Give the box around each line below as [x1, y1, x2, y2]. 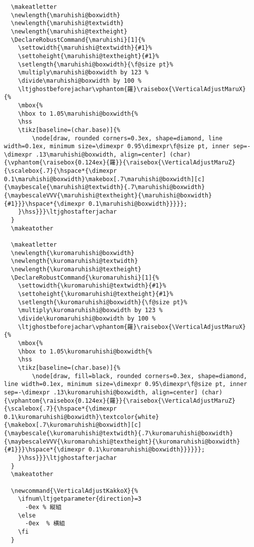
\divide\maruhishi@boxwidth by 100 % [18, 77, 142, 84]
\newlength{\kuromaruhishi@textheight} [11, 266, 142, 273]
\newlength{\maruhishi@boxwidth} [11, 11, 121, 19]
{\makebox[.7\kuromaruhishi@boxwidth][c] [4, 421, 142, 429]
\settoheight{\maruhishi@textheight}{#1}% [18, 52, 159, 60]
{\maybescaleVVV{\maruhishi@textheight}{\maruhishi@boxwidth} [4, 192, 212, 199]
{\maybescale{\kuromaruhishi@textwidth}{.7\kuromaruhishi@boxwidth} [4, 430, 233, 437]
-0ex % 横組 [25, 520, 65, 527]
